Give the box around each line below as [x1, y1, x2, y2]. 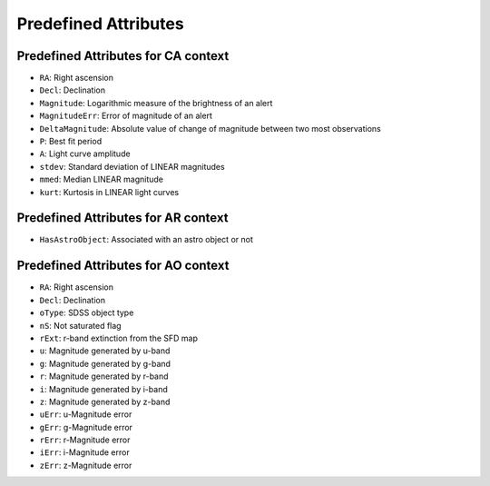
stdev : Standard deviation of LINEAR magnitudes [39, 161, 226, 172]
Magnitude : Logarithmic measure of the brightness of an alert [39, 97, 273, 108]
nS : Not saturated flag [39, 320, 122, 331]
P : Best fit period [39, 136, 103, 147]
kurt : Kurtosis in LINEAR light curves [39, 186, 180, 197]
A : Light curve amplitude [39, 148, 131, 159]
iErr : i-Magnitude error [39, 447, 131, 458]
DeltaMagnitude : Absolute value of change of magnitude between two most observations [39, 123, 381, 134]
